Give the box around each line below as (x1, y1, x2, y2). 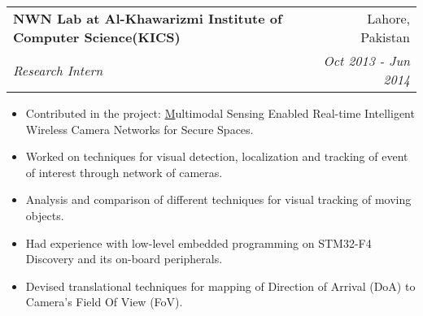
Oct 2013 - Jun (323, 51, 410, 70)
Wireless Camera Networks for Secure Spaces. (25, 120, 254, 137)
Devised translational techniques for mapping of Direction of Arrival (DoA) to (25, 277, 416, 294)
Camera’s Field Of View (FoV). (25, 293, 183, 310)
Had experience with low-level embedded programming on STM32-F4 (25, 234, 372, 251)
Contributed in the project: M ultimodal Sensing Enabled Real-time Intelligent (25, 105, 415, 121)
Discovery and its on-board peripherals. (25, 250, 223, 267)
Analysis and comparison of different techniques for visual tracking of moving (25, 191, 412, 208)
